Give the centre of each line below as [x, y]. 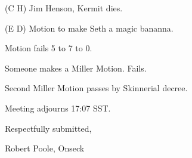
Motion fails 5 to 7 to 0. [49, 48]
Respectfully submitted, [48, 128]
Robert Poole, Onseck [45, 148]
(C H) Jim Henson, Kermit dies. [64, 8]
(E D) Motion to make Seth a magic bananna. [89, 28]
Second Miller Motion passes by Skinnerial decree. [96, 88]
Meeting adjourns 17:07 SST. [58, 108]
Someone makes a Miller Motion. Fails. [76, 68]
